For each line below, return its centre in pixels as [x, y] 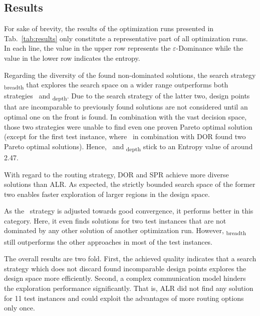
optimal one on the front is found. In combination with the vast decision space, [125, 117]
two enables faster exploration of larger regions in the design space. [107, 194]
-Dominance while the [210, 48]
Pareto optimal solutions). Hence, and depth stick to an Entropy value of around [128, 147]
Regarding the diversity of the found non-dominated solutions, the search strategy [130, 75]
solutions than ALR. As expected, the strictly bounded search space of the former [130, 184]
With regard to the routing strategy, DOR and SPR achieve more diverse [116, 174]
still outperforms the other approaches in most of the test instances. [108, 241]
